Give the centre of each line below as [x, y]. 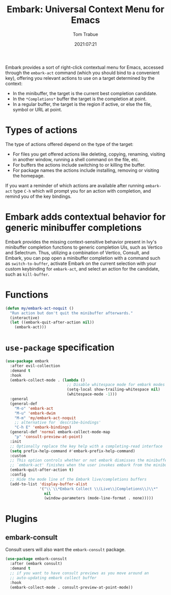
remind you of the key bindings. [38, 196]
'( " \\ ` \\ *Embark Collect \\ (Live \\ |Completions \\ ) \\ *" [99, 489]
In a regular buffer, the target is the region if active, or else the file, [82, 104]
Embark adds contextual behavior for [85, 217]
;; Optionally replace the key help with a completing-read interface [86, 446]
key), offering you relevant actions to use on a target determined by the [80, 78]
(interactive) [25, 318]
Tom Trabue [85, 34]
